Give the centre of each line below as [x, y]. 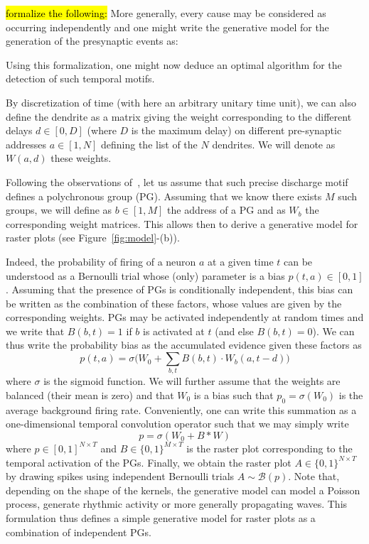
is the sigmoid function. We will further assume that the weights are [192, 381]
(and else [234, 331]
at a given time [241, 261]
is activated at [174, 331]
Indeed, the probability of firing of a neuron [101, 261]
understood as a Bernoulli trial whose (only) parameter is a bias [145, 275]
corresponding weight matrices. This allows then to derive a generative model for [182, 223]
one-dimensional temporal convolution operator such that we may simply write [177, 424]
